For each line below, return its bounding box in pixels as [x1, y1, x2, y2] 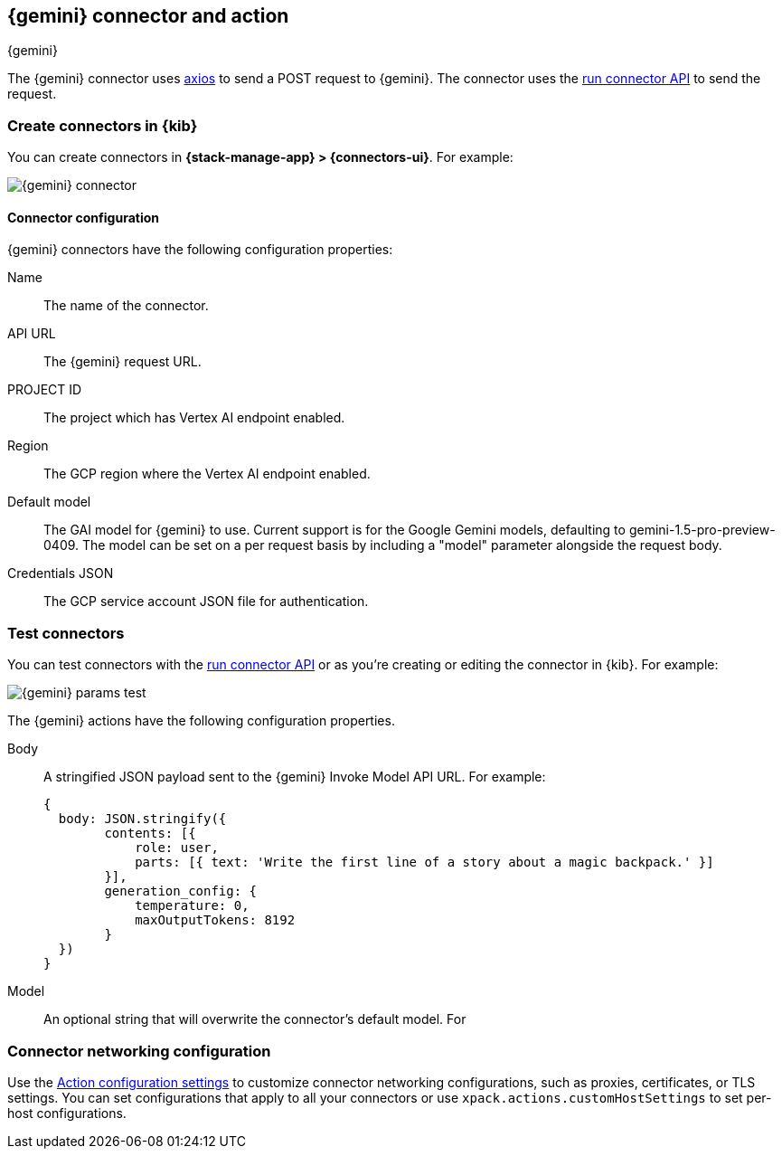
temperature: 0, [135, 898, 250, 914]
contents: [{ [104, 826, 196, 841]
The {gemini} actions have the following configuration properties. [7, 713, 395, 729]
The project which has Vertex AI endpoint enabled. [43, 410, 345, 426]
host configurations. [7, 1104, 127, 1121]
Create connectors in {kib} [7, 116, 198, 135]
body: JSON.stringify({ [58, 811, 227, 827]
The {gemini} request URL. [43, 354, 202, 370]
